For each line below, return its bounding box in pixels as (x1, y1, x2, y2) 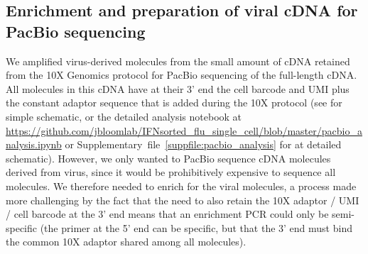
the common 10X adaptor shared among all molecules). (6, 234, 247, 249)
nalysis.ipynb (6, 137, 62, 152)
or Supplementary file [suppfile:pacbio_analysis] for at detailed (65, 137, 342, 152)
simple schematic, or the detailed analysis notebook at (6, 109, 242, 123)
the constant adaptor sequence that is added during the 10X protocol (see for (6, 95, 342, 110)
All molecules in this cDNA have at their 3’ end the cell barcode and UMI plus (6, 81, 350, 96)
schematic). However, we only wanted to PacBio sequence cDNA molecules (6, 150, 331, 165)
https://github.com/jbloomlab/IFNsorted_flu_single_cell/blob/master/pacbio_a (6, 123, 362, 138)
